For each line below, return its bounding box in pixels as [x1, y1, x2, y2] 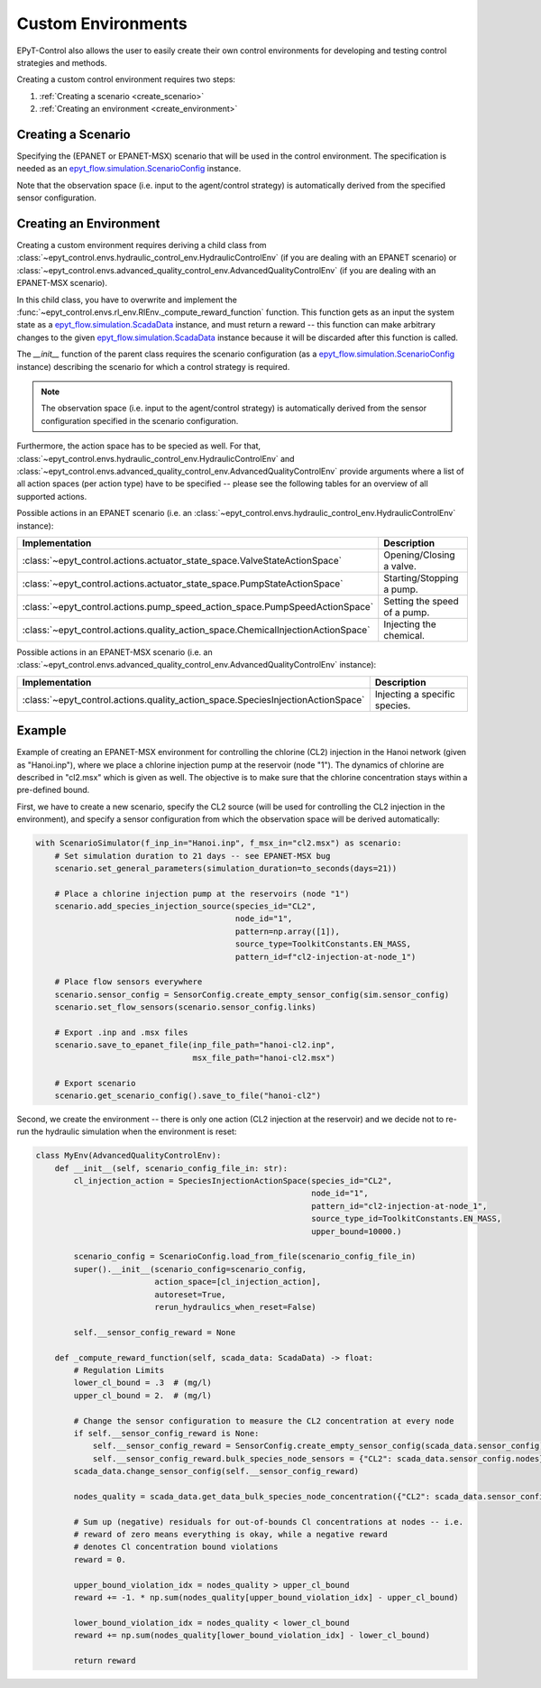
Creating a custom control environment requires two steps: [16, 74, 236, 85]
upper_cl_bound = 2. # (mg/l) [73, 1390, 212, 1400]
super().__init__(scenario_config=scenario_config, [73, 1264, 307, 1274]
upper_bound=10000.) [311, 1226, 402, 1236]
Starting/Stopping [383, 571, 459, 584]
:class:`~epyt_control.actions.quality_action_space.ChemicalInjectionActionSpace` [22, 623, 371, 636]
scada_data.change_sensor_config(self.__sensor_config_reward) [73, 1466, 360, 1477]
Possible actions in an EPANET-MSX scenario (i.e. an [16, 646, 213, 658]
